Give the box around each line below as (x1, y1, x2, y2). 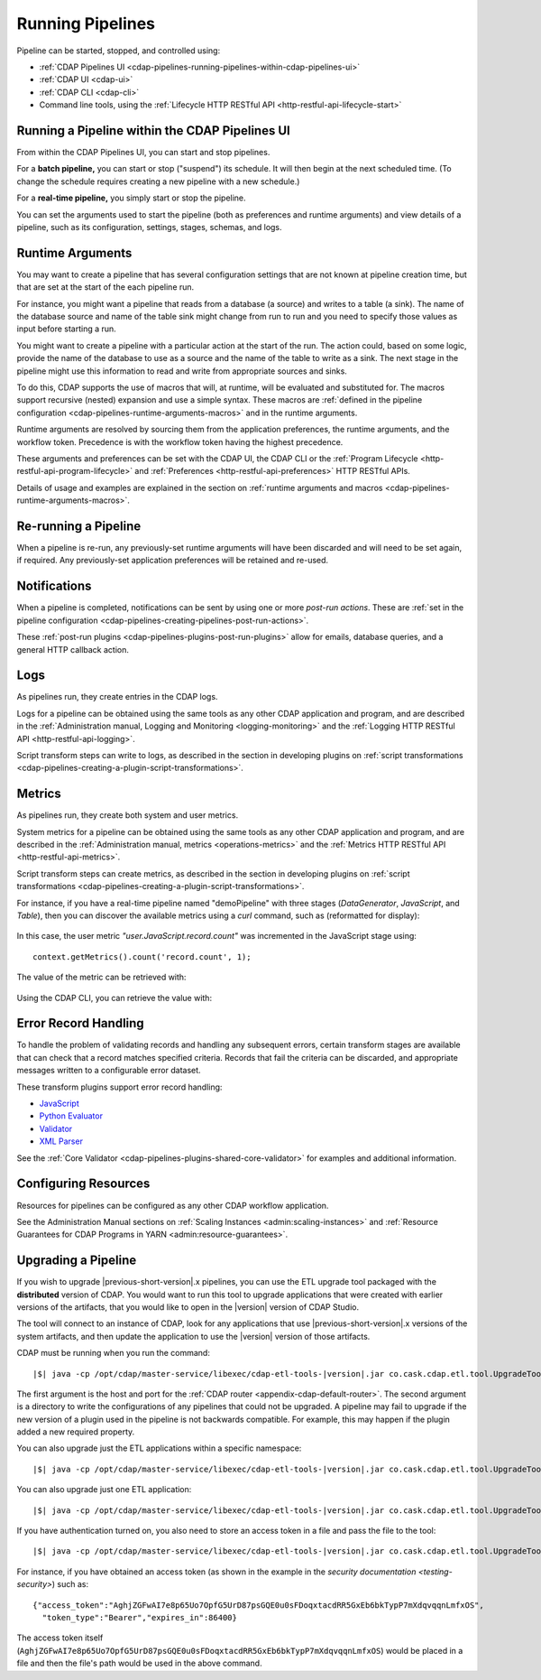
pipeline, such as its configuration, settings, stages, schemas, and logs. (16, 221, 283, 232)
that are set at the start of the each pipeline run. (16, 282, 195, 292)
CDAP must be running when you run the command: (16, 1348, 211, 1359)
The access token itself (16, 1632, 104, 1643)
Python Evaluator (39, 1110, 104, 1121)
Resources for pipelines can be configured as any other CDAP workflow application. (16, 1200, 329, 1211)
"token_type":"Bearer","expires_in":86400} (41, 1612, 238, 1622)
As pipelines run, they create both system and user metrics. (16, 810, 239, 821)
